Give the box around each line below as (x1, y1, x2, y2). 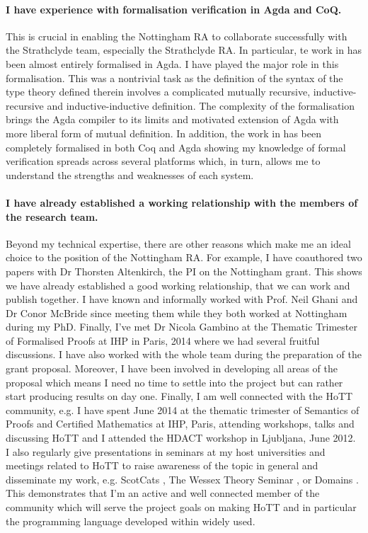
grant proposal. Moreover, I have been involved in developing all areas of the (6, 361, 338, 376)
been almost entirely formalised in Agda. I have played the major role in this (6, 56, 339, 71)
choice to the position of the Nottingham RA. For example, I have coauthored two (6, 250, 362, 265)
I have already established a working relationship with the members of (6, 195, 358, 210)
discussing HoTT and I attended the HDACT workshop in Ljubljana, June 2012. (6, 430, 356, 445)
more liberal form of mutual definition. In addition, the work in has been (6, 125, 321, 140)
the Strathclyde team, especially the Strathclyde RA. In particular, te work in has (6, 42, 362, 57)
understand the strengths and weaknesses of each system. (6, 167, 254, 182)
